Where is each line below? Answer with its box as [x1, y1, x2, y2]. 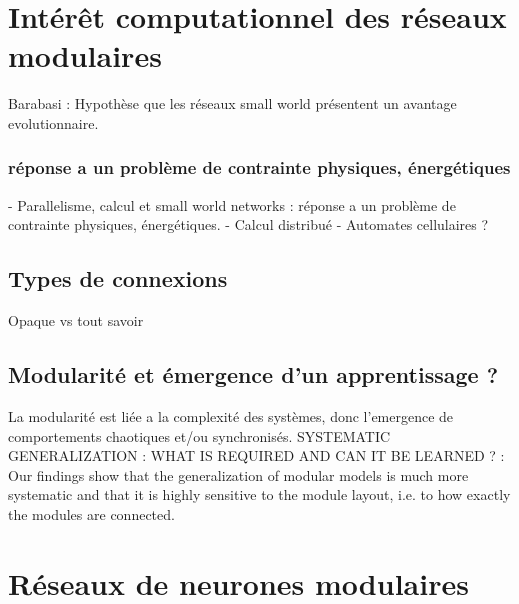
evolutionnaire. [8, 112, 99, 133]
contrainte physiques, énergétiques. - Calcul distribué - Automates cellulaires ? [8, 214, 489, 235]
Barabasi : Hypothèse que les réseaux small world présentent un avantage [8, 93, 457, 114]
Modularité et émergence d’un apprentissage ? [8, 359, 499, 390]
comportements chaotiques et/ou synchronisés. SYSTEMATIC [8, 425, 391, 446]
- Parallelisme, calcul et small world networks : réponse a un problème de [8, 194, 456, 215]
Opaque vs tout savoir [8, 310, 144, 331]
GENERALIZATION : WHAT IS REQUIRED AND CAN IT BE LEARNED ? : [8, 445, 505, 466]
